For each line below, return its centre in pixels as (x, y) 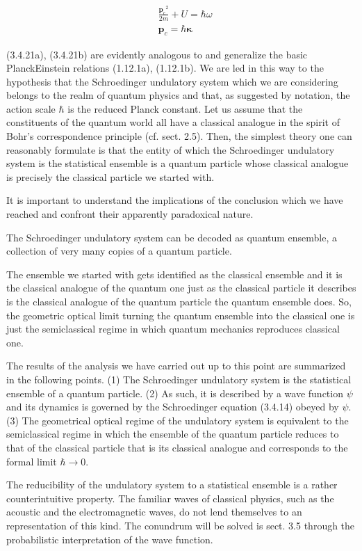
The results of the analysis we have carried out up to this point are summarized (176, 366)
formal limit (32, 461)
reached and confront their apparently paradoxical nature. (130, 214)
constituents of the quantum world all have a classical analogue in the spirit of (173, 122)
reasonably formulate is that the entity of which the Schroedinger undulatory (171, 149)
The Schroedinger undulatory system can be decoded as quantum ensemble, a (172, 237)
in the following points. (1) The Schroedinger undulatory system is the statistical (179, 379)
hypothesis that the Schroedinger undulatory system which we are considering (172, 81)
